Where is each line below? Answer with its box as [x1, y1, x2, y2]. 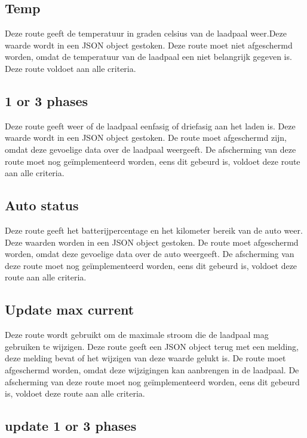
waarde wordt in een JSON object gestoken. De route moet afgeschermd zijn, [5, 131, 287, 144]
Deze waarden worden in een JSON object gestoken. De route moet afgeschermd [5, 235, 299, 248]
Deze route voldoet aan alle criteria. [5, 62, 136, 74]
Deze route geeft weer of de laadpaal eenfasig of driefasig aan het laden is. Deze [5, 119, 296, 132]
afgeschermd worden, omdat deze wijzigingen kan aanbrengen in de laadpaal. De [5, 363, 299, 376]
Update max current [5, 300, 134, 319]
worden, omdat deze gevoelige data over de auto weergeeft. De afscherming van [5, 247, 294, 260]
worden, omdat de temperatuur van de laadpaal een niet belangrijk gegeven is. [5, 50, 292, 63]
